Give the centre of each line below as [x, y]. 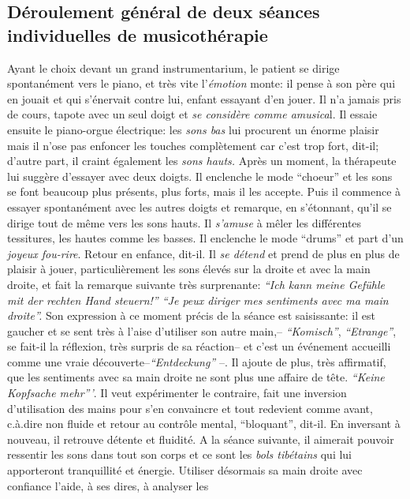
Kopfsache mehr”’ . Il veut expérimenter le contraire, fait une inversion [177, 393]
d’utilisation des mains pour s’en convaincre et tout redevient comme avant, [190, 408]
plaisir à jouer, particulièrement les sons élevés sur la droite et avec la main [189, 269]
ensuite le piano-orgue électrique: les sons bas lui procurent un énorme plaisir [193, 129]
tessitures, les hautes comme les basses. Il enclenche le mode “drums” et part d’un [205, 238]
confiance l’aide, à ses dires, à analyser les [108, 485]
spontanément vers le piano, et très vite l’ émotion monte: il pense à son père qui [201, 83]
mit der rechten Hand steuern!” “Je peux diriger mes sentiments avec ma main [198, 300]
